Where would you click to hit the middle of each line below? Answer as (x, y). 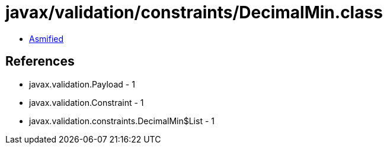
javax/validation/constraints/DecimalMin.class (194, 12)
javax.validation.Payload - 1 (82, 84)
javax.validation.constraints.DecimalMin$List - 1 (122, 121)
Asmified (47, 38)
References (40, 61)
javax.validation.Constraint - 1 (87, 102)
